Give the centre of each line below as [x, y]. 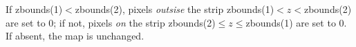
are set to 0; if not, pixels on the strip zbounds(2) [111, 22]
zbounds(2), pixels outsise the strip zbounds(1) [175, 9]
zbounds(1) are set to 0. [296, 22]
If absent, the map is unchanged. [75, 36]
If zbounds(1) [34, 9]
